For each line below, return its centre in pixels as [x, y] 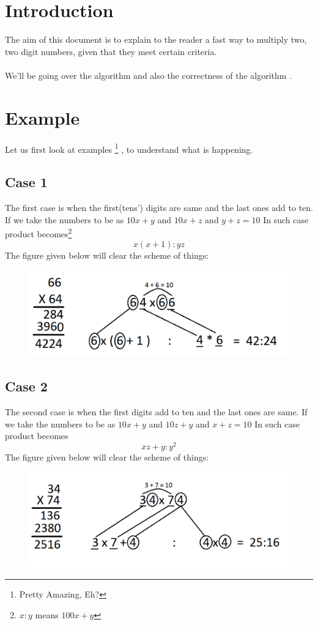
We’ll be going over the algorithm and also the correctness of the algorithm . [149, 75]
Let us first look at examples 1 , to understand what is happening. [129, 148]
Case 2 [26, 386]
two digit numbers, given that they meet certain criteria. [111, 51]
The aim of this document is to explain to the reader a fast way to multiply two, [156, 39]
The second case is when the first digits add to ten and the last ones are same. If [156, 412]
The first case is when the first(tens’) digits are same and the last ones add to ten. [159, 208]
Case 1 [26, 182]
